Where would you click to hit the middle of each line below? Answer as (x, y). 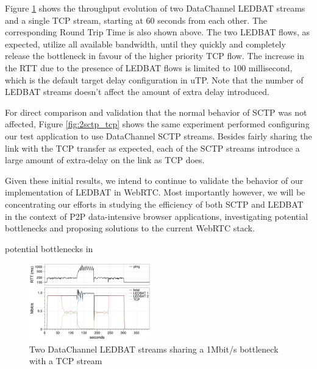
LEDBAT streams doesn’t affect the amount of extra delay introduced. (137, 92)
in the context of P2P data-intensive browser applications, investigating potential (157, 216)
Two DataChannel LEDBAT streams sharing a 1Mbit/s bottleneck (154, 349)
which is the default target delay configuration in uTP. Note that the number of (154, 79)
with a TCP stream (66, 361)
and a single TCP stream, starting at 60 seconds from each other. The (136, 20)
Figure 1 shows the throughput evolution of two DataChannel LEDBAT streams (155, 8)
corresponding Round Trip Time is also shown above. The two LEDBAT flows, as (158, 32)
